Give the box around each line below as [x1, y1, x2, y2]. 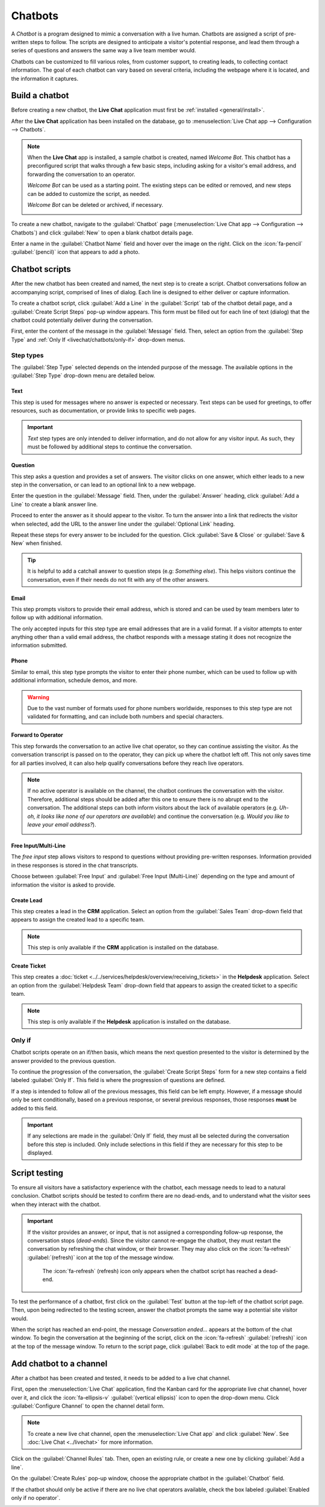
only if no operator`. [11, 1494, 60, 1502]
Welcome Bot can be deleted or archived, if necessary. [27, 201, 164, 208]
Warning [27, 693, 49, 700]
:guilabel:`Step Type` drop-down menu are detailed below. [11, 372, 156, 379]
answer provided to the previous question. [11, 1057, 116, 1064]
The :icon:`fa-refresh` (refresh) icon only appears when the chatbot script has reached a [42, 1268, 262, 1275]
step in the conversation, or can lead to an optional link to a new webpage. [11, 481, 196, 488]
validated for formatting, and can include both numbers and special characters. [27, 713, 224, 720]
